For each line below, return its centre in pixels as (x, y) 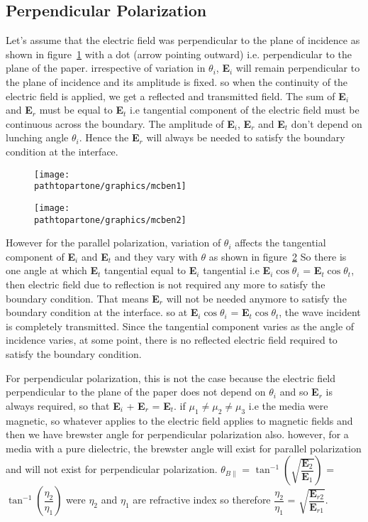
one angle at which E (52, 270)
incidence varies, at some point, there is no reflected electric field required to (172, 340)
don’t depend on (327, 123)
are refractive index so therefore (202, 500)
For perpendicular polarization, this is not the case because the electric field (171, 377)
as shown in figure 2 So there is (278, 256)
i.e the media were (288, 405)
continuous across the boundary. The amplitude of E (120, 123)
